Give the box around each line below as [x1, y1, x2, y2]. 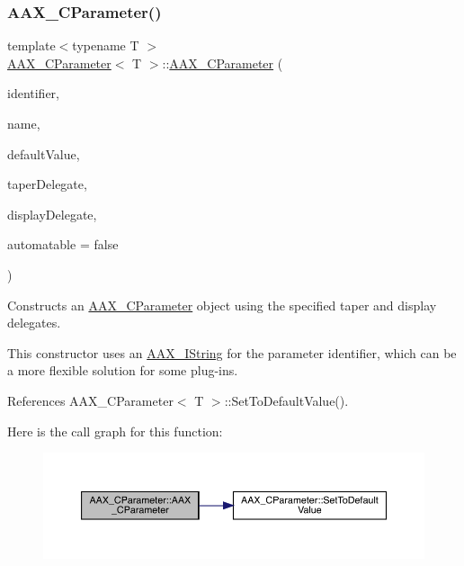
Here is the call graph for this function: [7, 421, 223, 440]
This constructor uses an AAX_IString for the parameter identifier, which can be [7, 343, 457, 362]
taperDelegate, [7, 175, 87, 193]
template [7, 36, 56, 55]
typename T [72, 36, 139, 55]
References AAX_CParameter [7, 391, 174, 409]
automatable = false [7, 235, 119, 254]
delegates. [7, 313, 61, 332]
